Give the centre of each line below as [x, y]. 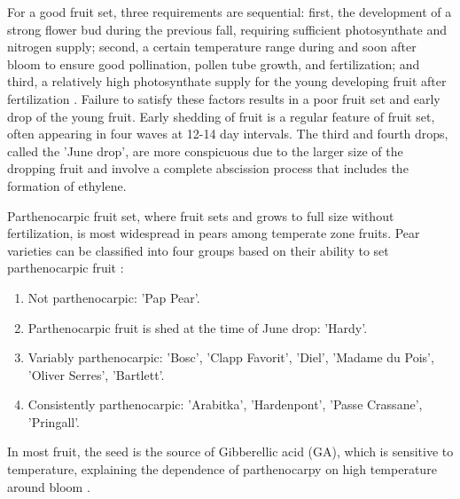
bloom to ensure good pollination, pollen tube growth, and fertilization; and [214, 63]
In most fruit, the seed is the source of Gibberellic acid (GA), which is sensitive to [230, 451]
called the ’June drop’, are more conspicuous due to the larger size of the [205, 150]
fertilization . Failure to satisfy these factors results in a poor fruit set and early [224, 98]
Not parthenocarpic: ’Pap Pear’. [114, 297]
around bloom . [49, 486]
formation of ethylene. [67, 185]
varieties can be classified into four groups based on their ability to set [198, 250]
